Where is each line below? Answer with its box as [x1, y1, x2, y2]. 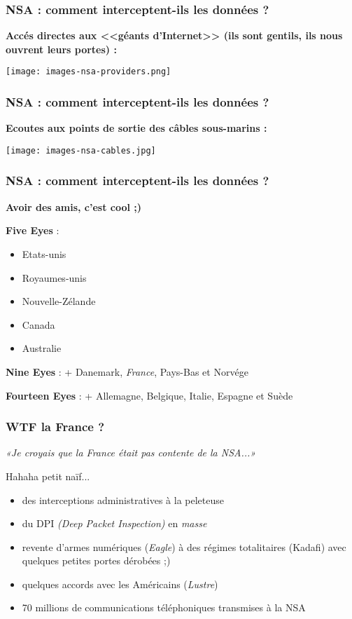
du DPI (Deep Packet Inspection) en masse [22, 516, 207, 531]
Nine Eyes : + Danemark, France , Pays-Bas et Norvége [6, 364, 248, 379]
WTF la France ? [6, 418, 105, 435]
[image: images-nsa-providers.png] [6, 67, 171, 77]
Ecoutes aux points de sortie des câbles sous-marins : [6, 121, 267, 135]
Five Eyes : [6, 223, 59, 238]
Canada [22, 317, 55, 332]
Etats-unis [22, 246, 66, 261]
